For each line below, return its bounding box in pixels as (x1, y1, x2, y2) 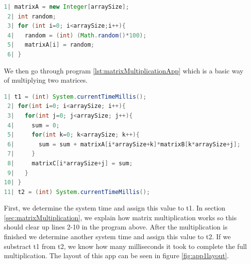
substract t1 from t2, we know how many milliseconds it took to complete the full (4, 241, 247, 251)
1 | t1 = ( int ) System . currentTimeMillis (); (4, 93, 147, 100)
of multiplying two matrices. (4, 75, 88, 85)
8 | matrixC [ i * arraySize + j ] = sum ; (7, 159, 133, 167)
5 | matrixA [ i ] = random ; (7, 41, 95, 49)
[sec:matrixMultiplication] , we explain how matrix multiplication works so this (4, 212, 237, 222)
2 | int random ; (7, 13, 56, 20)
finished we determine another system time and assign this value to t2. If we (4, 231, 231, 242)
